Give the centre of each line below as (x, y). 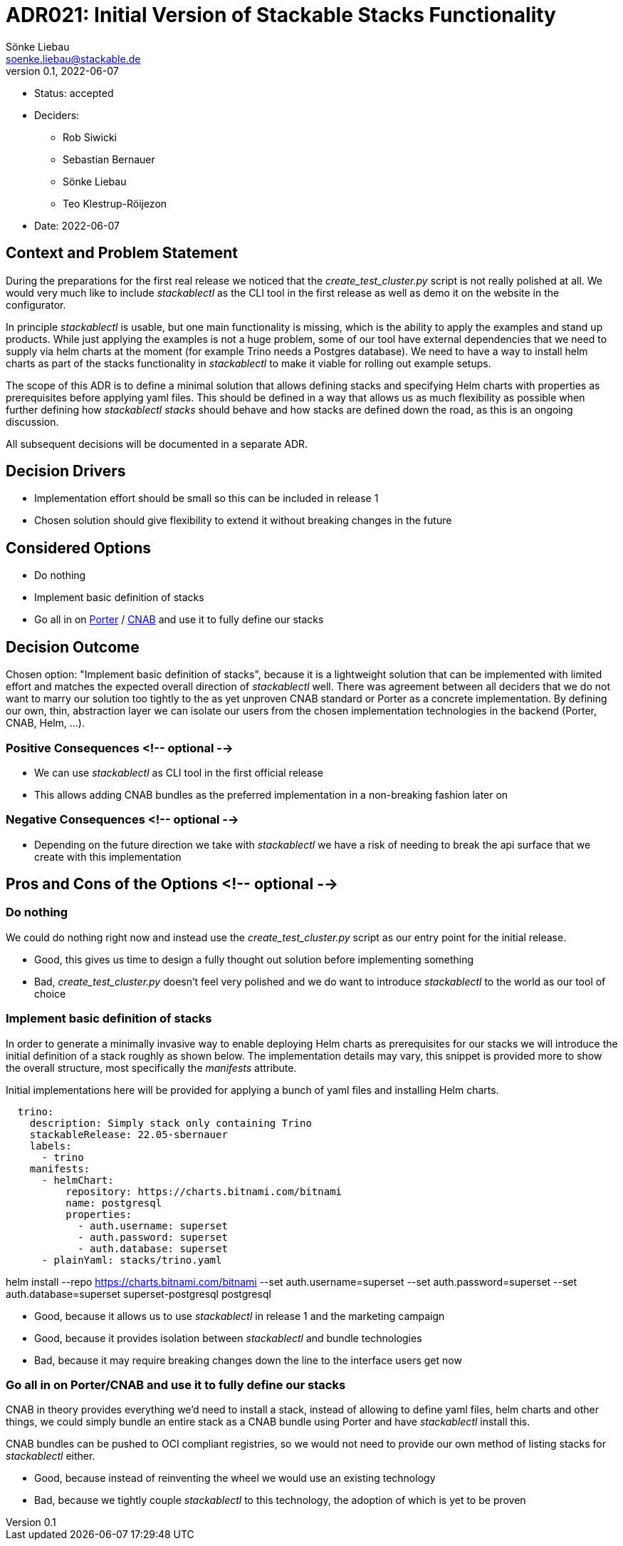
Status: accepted (74, 93)
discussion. (32, 421)
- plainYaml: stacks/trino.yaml (132, 1260)
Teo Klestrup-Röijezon (115, 203)
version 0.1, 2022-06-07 (62, 71)
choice (50, 993)
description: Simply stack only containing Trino (171, 1123)
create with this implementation (108, 856)
